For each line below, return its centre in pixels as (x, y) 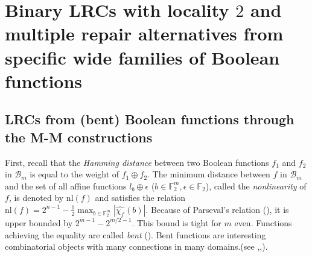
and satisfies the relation (140, 198)
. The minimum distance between (209, 174)
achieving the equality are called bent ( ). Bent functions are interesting (135, 234)
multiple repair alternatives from (144, 33)
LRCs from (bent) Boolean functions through (150, 119)
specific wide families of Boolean (142, 57)
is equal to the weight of (75, 174)
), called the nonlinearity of (256, 186)
